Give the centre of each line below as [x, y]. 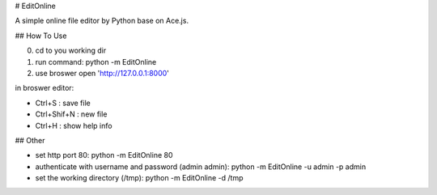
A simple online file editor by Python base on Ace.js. [102, 21]
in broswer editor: [45, 88]
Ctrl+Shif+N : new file [71, 114]
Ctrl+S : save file [63, 103]
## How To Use [41, 36]
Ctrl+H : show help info [74, 125]
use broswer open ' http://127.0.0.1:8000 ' [102, 73]
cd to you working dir [71, 51]
